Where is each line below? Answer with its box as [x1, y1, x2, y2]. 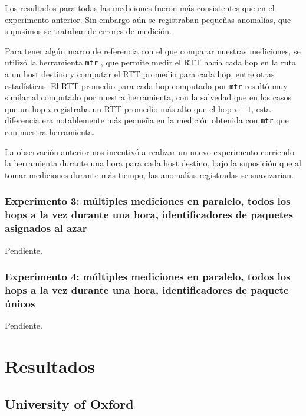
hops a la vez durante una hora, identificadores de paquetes [5, 207, 294, 222]
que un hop [5, 102, 45, 114]
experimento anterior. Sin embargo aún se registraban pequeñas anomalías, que [5, 13, 291, 25]
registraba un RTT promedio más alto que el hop [54, 102, 232, 114]
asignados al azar [5, 221, 87, 235]
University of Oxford [5, 394, 134, 412]
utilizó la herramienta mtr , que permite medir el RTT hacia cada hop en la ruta [5, 56, 296, 68]
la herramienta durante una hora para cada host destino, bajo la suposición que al [5, 157, 301, 169]
